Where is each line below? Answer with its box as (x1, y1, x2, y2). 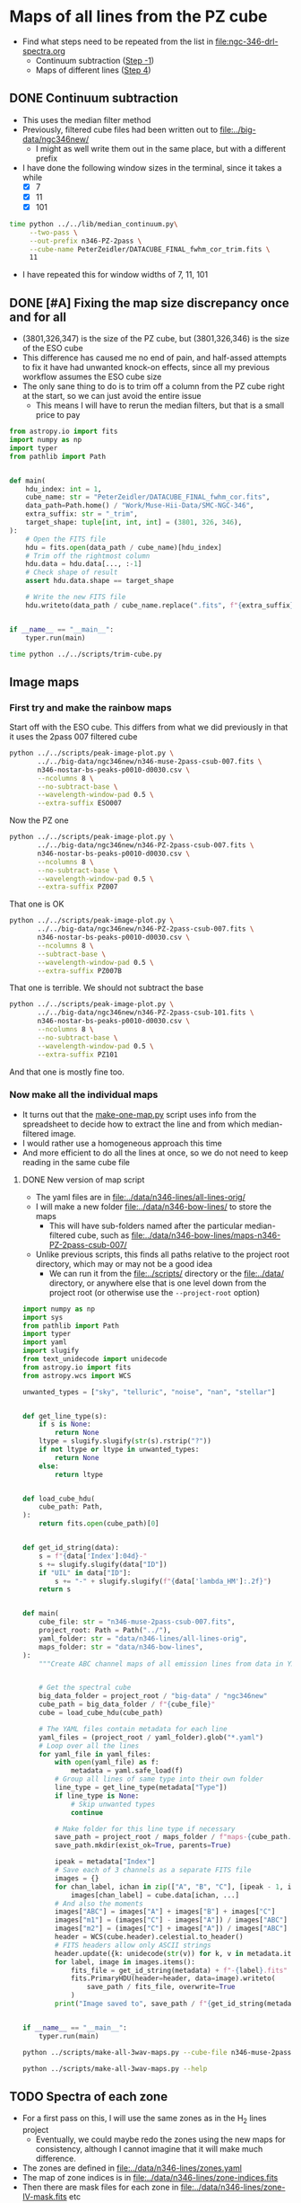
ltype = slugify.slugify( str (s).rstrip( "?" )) (39, 1437, 212, 1446)
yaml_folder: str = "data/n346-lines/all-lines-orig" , (39, 1633, 248, 1643)
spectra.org (21, 45, 65, 56)
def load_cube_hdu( (21, 1494, 96, 1503)
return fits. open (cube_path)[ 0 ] (39, 1519, 159, 1528)
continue (70, 1808, 103, 1817)
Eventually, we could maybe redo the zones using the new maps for (35, 2134, 286, 2145)
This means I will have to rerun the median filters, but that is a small (35, 400, 285, 411)
